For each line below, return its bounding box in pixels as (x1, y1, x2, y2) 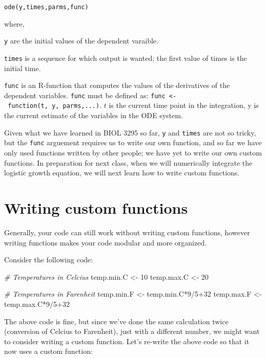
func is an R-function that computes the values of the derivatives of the (4, 80, 230, 91)
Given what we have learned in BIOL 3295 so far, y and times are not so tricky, (4, 127, 256, 138)
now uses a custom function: (4, 346, 93, 356)
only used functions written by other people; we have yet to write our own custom (4, 147, 262, 158)
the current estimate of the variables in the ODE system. (4, 110, 183, 121)
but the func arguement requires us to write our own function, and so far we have (4, 137, 262, 148)
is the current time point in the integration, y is (109, 100, 259, 110)
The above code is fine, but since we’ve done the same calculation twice (4, 316, 229, 326)
